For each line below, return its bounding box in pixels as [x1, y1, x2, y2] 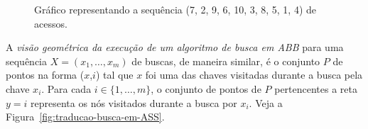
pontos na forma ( [6, 67, 85, 82]
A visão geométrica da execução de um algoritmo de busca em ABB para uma [6, 40, 344, 55]
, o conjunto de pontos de [151, 81, 261, 96]
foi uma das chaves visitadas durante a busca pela [145, 67, 363, 82]
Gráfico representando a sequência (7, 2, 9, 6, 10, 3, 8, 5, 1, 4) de [34, 2, 317, 16]
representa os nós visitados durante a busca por [31, 95, 237, 110]
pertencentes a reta [274, 81, 358, 96]
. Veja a [249, 95, 283, 110]
